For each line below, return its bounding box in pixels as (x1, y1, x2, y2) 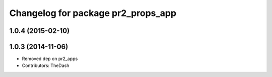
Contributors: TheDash (22, 62, 70, 68)
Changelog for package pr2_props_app (9, 7, 176, 18)
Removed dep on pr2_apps (22, 55, 78, 62)
